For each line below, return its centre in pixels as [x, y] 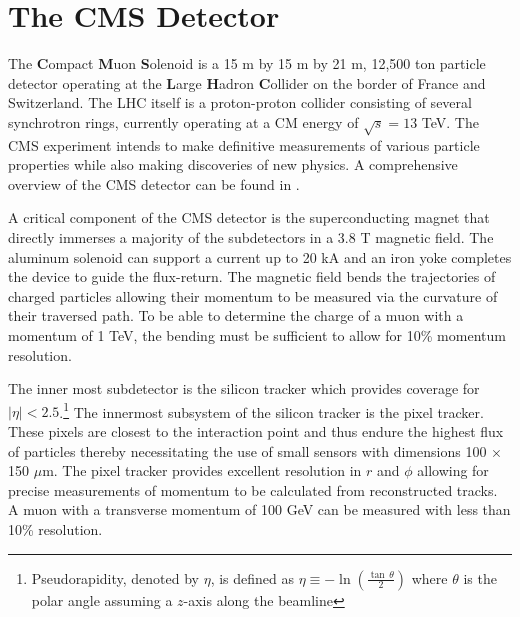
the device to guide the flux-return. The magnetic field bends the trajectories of [252, 276]
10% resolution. [55, 529]
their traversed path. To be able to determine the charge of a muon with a [236, 315]
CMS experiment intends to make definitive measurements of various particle [244, 144]
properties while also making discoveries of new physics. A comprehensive [233, 164]
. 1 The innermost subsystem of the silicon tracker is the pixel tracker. [271, 410]
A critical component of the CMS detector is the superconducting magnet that [249, 217]
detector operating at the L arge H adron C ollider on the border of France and [247, 82]
